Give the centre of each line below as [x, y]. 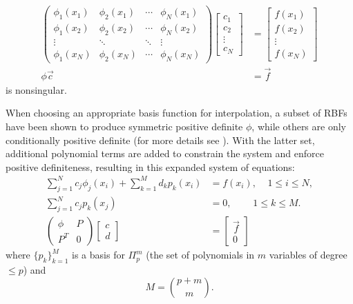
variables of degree [308, 255]
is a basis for [98, 255]
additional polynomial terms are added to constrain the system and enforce [165, 153]
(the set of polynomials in [200, 255]
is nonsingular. [36, 89]
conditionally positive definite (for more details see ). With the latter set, [160, 140]
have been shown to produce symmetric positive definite [124, 126]
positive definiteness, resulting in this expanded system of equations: [150, 166]
